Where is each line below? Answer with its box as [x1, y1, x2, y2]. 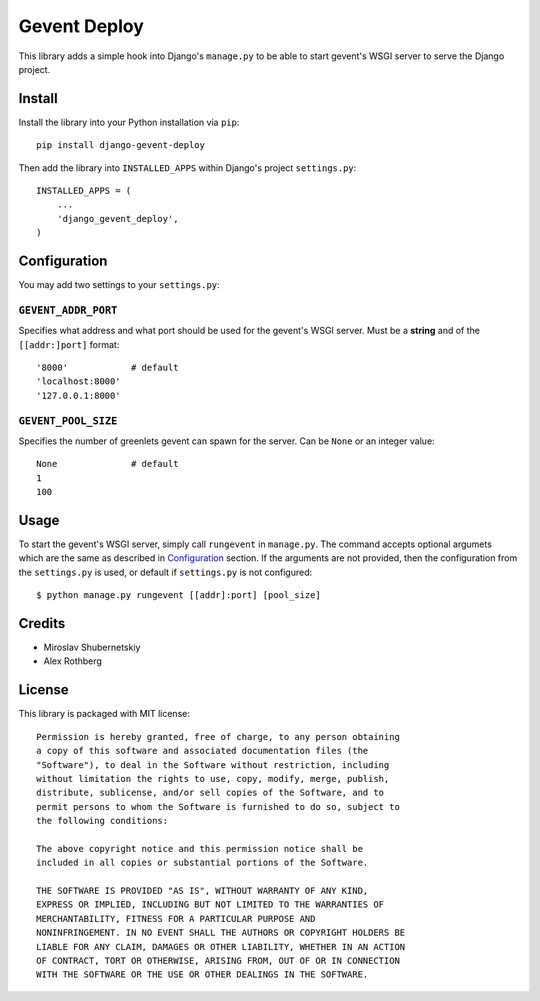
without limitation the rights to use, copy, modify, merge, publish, [36, 773, 390, 784]
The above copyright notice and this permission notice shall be [36, 843, 364, 854]
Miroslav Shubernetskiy [43, 641, 141, 654]
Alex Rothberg [43, 655, 102, 667]
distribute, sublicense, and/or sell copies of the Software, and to [36, 787, 385, 799]
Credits [18, 615, 66, 632]
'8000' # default [36, 362, 179, 374]
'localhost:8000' [36, 376, 121, 387]
